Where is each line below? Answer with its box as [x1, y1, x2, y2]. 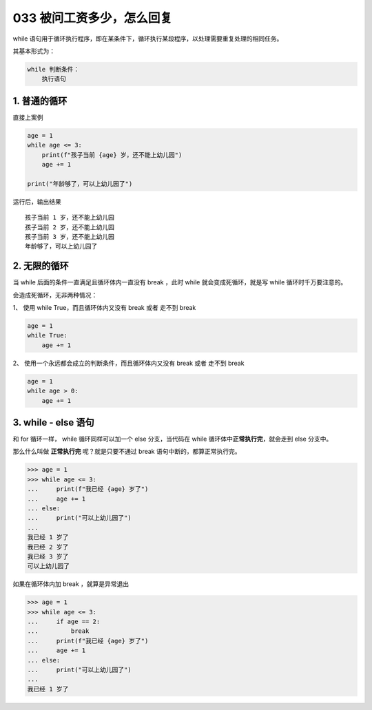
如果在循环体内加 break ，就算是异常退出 [12, 580, 130, 588]
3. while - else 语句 [12, 417, 94, 428]
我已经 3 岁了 [27, 552, 69, 561]
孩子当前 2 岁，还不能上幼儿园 [25, 223, 115, 231]
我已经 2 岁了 [27, 543, 69, 551]
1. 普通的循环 [12, 95, 68, 107]
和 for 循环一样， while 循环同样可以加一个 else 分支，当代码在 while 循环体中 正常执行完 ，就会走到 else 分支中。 [12, 435, 333, 443]
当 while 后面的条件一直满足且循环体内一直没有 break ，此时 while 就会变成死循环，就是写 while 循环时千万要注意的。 [12, 278, 347, 286]
